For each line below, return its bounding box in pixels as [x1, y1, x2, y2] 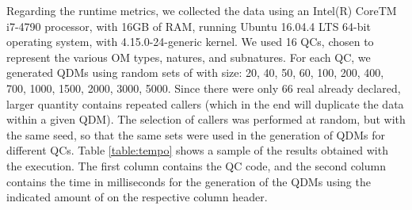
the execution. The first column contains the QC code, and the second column [6, 157, 386, 174]
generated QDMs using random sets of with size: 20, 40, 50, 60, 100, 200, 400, [6, 64, 384, 81]
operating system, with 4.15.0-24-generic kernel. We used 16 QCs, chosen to [6, 33, 374, 50]
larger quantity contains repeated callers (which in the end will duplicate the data [6, 95, 404, 112]
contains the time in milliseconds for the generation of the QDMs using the [6, 173, 371, 189]
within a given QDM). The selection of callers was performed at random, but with [6, 111, 406, 128]
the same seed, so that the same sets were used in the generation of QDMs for [6, 126, 386, 143]
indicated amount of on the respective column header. [6, 189, 268, 205]
